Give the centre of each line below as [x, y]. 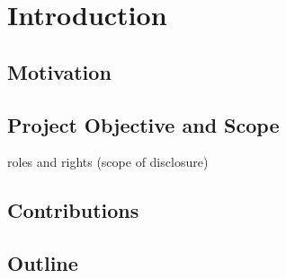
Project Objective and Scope [143, 124]
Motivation [59, 71]
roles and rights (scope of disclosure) [108, 162]
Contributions [73, 210]
